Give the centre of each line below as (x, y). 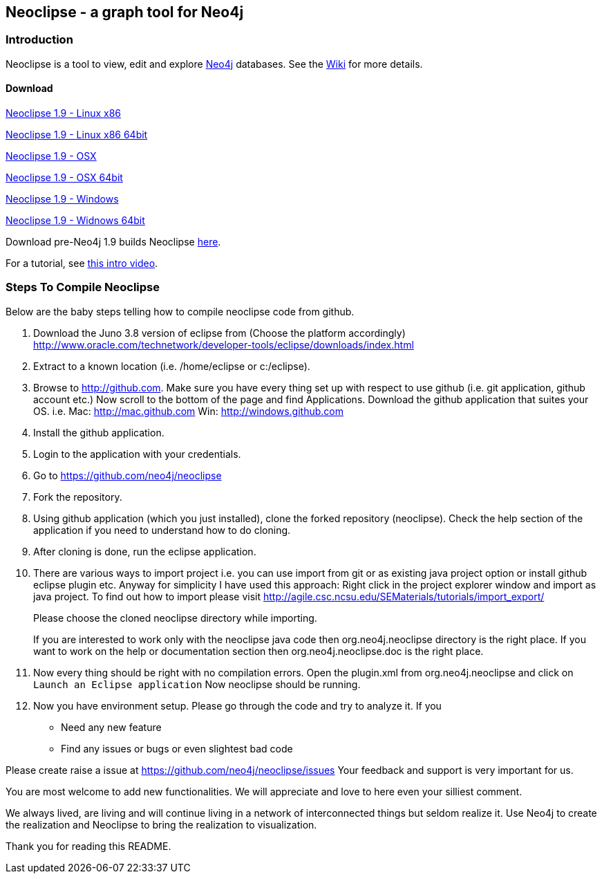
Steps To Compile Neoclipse (83, 287)
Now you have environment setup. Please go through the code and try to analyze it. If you (237, 705)
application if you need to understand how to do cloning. (162, 530)
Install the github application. (99, 432)
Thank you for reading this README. (88, 846)
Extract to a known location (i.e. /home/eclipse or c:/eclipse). (172, 366)
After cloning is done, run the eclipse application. (145, 551)
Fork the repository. (78, 497)
